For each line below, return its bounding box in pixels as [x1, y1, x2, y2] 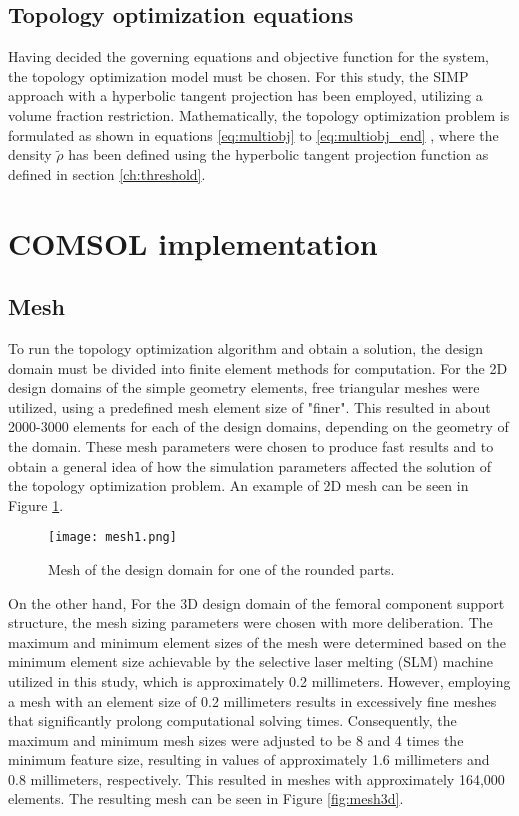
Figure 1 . [8, 494, 64, 515]
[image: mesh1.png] [48, 530, 177, 545]
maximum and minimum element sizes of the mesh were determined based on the [8, 631, 507, 652]
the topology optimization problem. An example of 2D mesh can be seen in [8, 475, 469, 496]
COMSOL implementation [8, 222, 378, 263]
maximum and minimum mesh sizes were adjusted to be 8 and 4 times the [8, 729, 464, 750]
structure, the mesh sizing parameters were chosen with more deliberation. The [8, 612, 493, 633]
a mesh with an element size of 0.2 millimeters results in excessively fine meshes [8, 690, 497, 711]
